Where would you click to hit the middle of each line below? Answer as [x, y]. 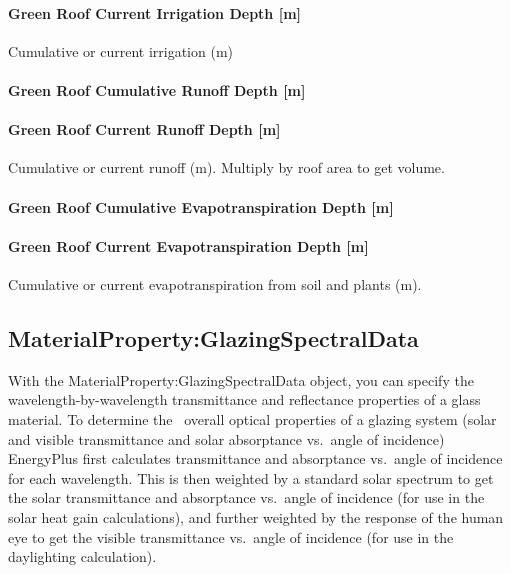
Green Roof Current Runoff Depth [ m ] [144, 129]
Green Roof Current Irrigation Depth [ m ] [155, 12]
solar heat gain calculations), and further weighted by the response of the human [256, 516]
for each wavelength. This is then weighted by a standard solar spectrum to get [251, 477]
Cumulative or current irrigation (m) [120, 50]
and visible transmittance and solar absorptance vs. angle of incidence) [226, 438]
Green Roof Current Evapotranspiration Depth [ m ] [188, 245]
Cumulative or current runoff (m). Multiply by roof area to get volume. [226, 167]
